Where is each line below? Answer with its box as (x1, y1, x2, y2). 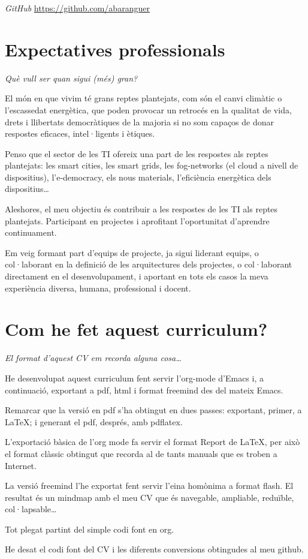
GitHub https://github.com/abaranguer (5, 2, 150, 14)
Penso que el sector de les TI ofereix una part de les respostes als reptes (5, 147, 268, 160)
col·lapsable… (5, 503, 57, 515)
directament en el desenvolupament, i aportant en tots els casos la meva (5, 270, 268, 282)
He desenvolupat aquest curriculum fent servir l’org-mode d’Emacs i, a (5, 371, 264, 384)
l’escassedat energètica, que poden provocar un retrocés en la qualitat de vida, (5, 103, 292, 116)
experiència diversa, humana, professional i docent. (5, 281, 191, 294)
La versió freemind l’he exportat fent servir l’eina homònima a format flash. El (5, 479, 294, 492)
